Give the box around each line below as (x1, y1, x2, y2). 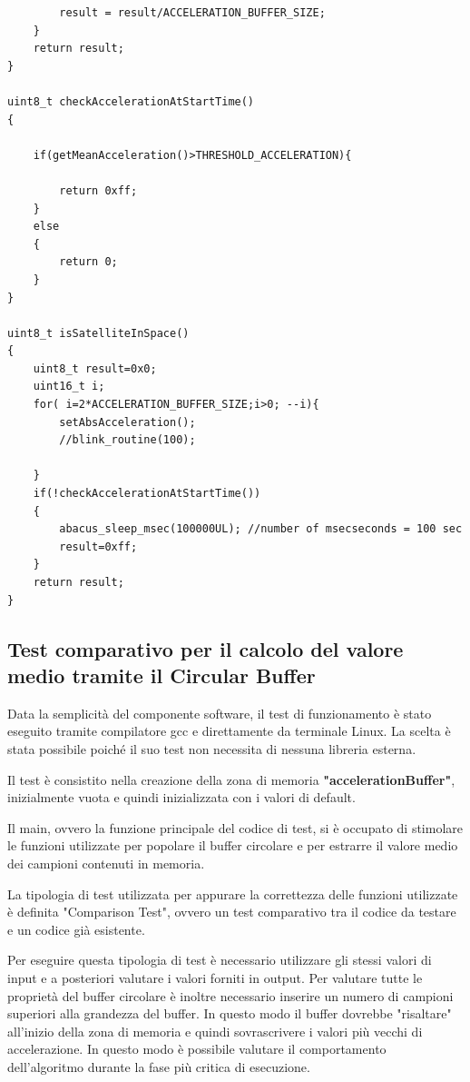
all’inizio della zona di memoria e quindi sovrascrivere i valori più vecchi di (7, 1021, 423, 1040)
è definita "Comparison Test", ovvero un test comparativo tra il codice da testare (7, 902, 456, 921)
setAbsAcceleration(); (59, 415, 196, 429)
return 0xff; (59, 184, 138, 197)
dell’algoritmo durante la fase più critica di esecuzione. (7, 1057, 310, 1076)
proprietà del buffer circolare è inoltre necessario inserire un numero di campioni (7, 986, 454, 1005)
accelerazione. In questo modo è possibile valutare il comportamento (7, 1039, 387, 1058)
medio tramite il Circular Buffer (7, 660, 316, 689)
